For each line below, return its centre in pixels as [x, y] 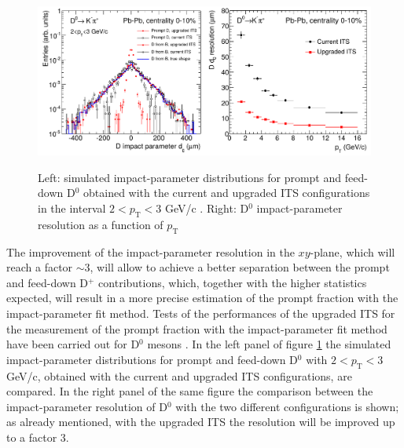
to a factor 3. [38, 437]
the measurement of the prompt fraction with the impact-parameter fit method [197, 328]
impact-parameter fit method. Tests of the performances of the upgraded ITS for [201, 313]
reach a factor [40, 267]
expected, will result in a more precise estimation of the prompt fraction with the [202, 298]
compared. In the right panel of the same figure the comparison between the [190, 391]
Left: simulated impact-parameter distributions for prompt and [190, 177]
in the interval [72, 208]
